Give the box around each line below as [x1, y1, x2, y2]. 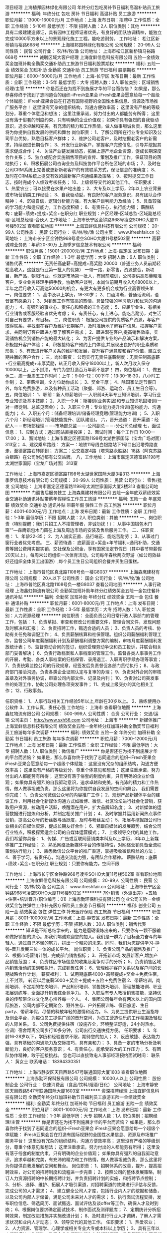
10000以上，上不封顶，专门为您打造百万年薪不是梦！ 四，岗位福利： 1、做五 [5, 367, 162, 372]
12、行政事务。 [14, 687, 46, 693]
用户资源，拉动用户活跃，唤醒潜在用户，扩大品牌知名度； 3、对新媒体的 [9, 804, 158, 810]
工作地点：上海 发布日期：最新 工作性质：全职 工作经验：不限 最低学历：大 [5, 742, 158, 748]
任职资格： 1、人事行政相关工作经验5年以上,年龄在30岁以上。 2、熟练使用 [5, 698, 157, 704]
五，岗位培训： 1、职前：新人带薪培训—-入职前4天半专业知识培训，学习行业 [5, 392, 162, 397]
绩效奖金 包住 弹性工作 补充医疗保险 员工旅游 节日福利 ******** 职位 [19, 909, 161, 914]
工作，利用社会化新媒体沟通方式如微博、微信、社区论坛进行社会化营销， [9, 798, 158, 804]
